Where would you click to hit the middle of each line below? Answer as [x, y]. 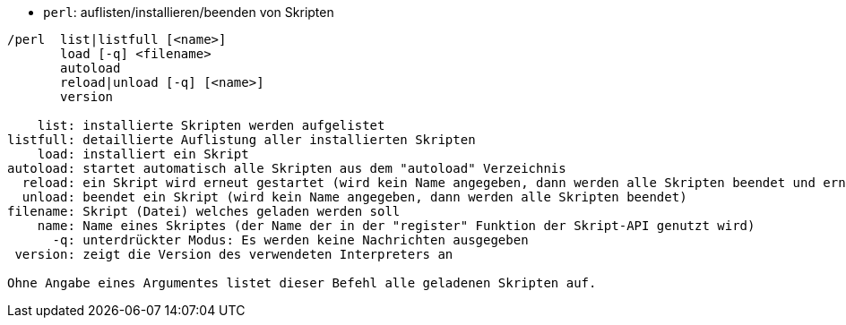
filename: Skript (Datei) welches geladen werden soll [204, 211]
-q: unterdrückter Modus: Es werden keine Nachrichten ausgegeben [290, 240]
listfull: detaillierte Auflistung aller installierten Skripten [242, 140]
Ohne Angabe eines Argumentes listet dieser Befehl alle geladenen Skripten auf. [302, 283]
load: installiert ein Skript [143, 154]
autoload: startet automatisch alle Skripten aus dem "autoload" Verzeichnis [287, 168]
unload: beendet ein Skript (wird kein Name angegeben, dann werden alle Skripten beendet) [354, 197]
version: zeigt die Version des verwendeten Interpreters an [234, 254]
